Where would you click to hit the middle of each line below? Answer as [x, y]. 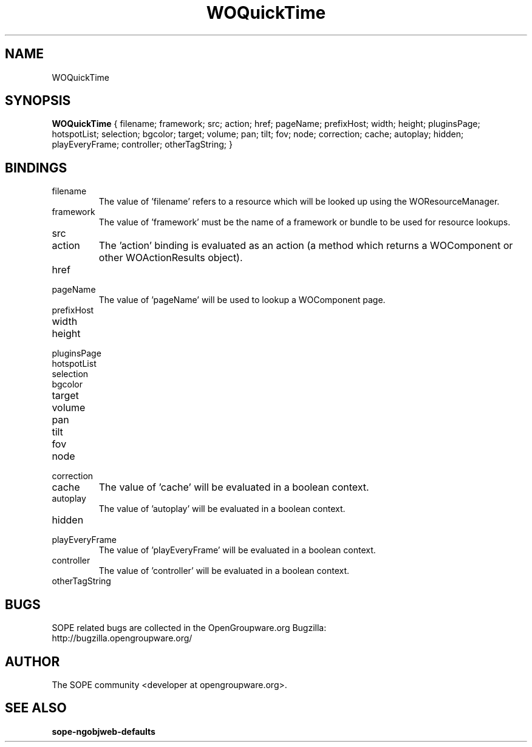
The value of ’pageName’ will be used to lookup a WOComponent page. [242, 300]
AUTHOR [32, 661]
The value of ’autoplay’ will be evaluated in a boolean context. [222, 509]
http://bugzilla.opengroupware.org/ [122, 638]
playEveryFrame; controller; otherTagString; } [142, 145]
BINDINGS [36, 168]
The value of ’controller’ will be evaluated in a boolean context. [224, 571]
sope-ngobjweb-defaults [104, 731]
